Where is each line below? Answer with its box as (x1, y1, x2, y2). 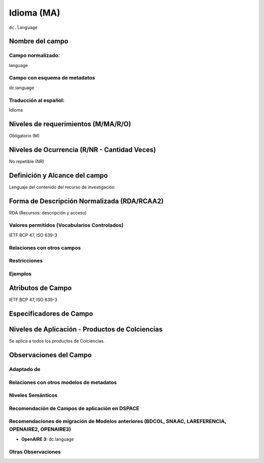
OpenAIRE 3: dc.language (21, 436, 74, 442)
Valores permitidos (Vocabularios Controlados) (9, 222, 124, 229)
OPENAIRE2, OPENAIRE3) (9, 426, 71, 433)
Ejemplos (9, 270, 32, 277)
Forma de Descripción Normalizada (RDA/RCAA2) (9, 197, 164, 205)
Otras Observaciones (9, 448, 61, 455)
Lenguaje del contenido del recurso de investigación (9, 184, 115, 190)
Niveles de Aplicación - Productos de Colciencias (9, 325, 163, 334)
